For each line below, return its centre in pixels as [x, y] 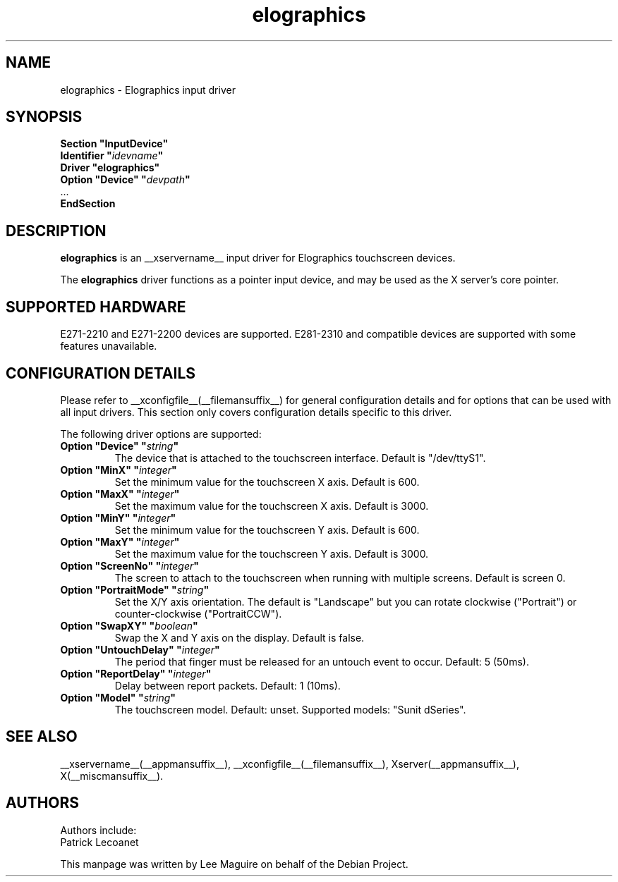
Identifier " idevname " [112, 156]
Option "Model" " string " [118, 697]
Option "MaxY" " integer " [120, 541]
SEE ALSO [42, 737]
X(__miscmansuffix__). [112, 776]
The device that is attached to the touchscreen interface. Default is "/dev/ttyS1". [300, 458]
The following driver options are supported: [161, 434]
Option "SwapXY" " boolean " [129, 625]
